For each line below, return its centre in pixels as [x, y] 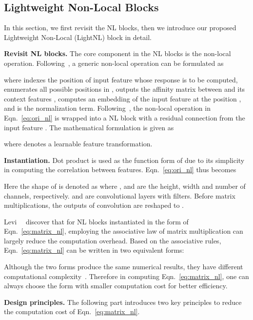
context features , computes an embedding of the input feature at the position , [123, 98]
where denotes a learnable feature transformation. [78, 144]
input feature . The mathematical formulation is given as [89, 127]
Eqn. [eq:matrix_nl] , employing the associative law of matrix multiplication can [124, 231]
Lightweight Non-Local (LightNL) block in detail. [78, 37]
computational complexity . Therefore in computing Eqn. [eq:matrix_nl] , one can [126, 276]
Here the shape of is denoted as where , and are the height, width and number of [125, 186]
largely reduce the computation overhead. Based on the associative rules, [113, 240]
